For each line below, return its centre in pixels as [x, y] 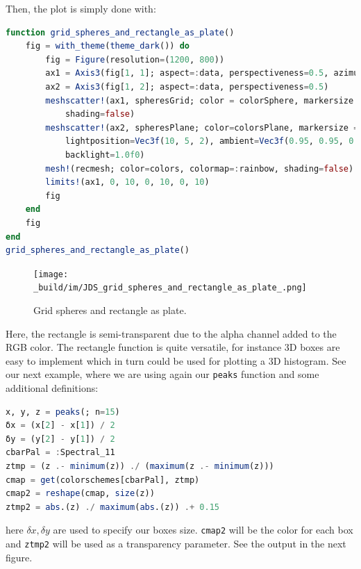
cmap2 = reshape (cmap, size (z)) [80, 494]
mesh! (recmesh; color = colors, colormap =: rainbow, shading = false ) [200, 168]
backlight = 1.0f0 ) [105, 155]
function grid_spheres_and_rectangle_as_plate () [120, 32]
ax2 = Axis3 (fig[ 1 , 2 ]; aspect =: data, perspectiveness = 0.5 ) [187, 86]
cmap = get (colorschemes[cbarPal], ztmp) [103, 480]
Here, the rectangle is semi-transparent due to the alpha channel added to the [171, 333]
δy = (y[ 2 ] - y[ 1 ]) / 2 [60, 439]
